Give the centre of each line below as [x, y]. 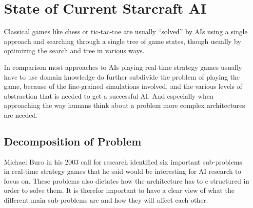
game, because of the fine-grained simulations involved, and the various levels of [123, 86]
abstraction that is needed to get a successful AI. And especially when [109, 95]
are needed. [21, 114]
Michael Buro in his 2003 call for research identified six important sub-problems [123, 161]
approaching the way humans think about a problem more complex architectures [125, 105]
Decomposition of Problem [73, 141]
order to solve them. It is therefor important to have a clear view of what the [119, 190]
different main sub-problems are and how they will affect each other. [106, 200]
